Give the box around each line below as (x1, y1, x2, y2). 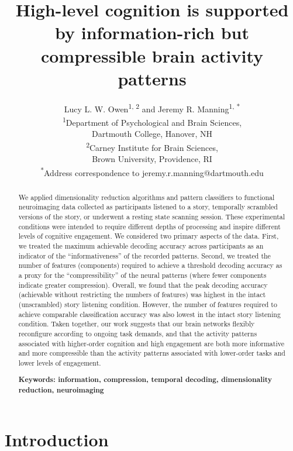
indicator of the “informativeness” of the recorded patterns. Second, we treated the (18, 250, 271, 260)
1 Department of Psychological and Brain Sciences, (62, 114, 242, 128)
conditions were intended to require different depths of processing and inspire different (18, 221, 281, 231)
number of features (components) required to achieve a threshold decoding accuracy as (18, 260, 282, 270)
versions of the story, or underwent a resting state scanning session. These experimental (18, 211, 285, 221)
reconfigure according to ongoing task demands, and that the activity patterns (18, 328, 257, 338)
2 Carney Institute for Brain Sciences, (86, 139, 218, 153)
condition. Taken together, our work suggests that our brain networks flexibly (18, 319, 255, 329)
